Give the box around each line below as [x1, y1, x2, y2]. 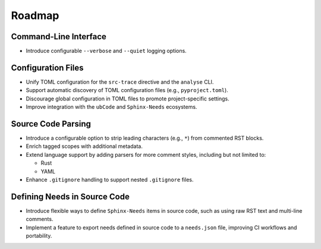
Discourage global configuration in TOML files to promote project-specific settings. [26, 95, 230, 102]
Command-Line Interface [11, 31, 107, 42]
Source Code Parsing [11, 119, 92, 129]
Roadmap [11, 9, 59, 22]
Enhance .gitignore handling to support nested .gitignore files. [26, 176, 194, 183]
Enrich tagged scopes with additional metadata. [26, 143, 143, 150]
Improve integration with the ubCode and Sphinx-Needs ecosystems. [26, 103, 197, 111]
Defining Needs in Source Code [11, 191, 130, 201]
